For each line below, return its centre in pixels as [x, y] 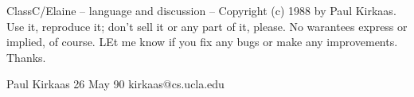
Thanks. [26, 57]
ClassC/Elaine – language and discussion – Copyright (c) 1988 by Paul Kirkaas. [201, 10]
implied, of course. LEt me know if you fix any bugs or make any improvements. [202, 42]
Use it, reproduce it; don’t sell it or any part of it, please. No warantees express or [207, 26]
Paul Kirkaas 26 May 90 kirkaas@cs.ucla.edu [115, 84]
